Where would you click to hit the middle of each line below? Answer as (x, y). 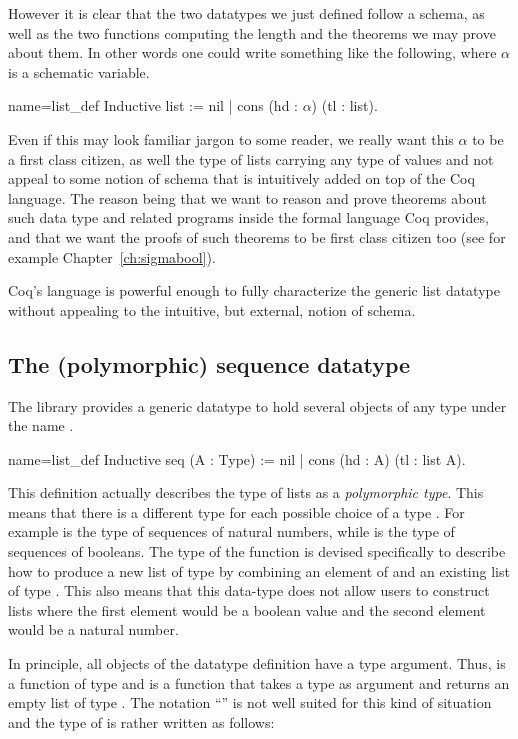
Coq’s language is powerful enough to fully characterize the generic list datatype (254, 290)
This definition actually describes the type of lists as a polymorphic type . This (246, 492)
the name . (41, 425)
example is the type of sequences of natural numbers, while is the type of (231, 531)
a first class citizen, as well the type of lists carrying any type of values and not (251, 158)
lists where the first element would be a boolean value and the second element (247, 609)
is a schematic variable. (79, 71)
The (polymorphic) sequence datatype (209, 363)
